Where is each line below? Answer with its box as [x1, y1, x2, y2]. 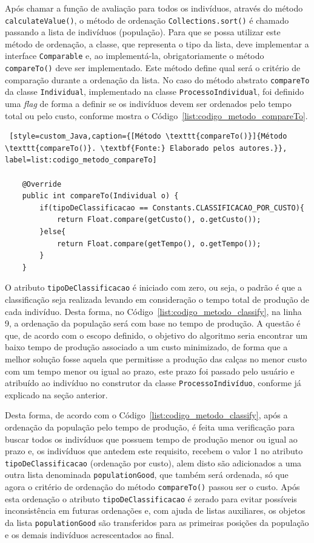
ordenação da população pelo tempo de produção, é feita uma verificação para [5, 421, 295, 434]
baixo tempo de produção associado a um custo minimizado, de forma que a [5, 341, 288, 353]
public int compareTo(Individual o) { [22, 192, 179, 201]
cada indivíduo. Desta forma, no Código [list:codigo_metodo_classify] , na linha [5, 305, 302, 317]
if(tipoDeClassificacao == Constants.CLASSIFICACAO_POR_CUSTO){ [39, 203, 304, 212]
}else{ [39, 227, 66, 236]
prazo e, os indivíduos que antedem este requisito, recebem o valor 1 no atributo [5, 444, 303, 457]
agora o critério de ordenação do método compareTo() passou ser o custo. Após [5, 480, 300, 493]
